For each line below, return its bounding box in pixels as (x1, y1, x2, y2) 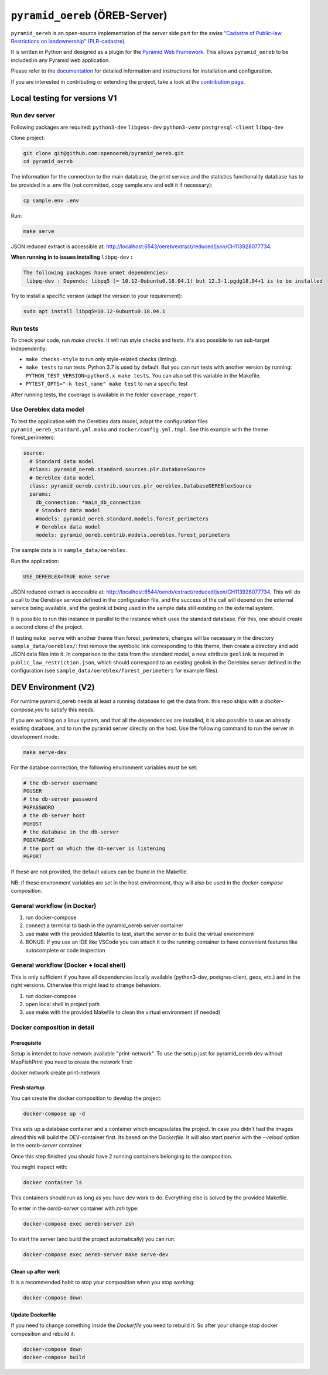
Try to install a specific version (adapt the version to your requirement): (11, 293, 183, 300)
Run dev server (11, 111, 56, 119)
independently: (11, 345, 47, 352)
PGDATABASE (23, 837, 54, 843)
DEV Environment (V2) (11, 683, 95, 692)
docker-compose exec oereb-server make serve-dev (23, 1251, 169, 1258)
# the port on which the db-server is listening (23, 845, 166, 852)
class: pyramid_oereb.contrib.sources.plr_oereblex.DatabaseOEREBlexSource (29, 483, 252, 489)
